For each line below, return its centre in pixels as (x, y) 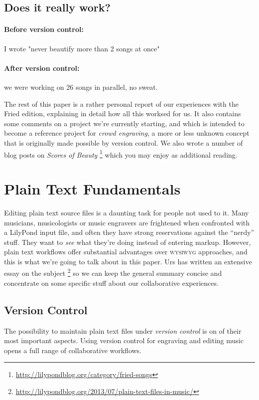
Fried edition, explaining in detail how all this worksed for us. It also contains (123, 113)
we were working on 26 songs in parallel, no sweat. (81, 87)
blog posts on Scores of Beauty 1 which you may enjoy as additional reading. (121, 154)
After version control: (42, 68)
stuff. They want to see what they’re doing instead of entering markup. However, (128, 242)
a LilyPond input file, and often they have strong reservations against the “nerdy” (129, 232)
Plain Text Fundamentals (92, 188)
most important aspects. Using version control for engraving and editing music (124, 340)
